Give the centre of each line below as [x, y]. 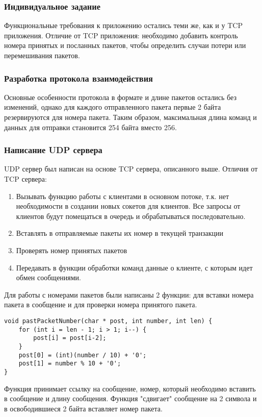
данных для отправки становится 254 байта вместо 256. [90, 127]
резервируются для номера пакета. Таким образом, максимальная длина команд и [130, 117]
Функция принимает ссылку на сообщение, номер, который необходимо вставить [130, 388]
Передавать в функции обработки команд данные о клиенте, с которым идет [134, 267]
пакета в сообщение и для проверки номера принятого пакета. [101, 304]
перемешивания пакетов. [42, 55]
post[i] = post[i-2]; [70, 338]
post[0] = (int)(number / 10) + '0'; [83, 355]
